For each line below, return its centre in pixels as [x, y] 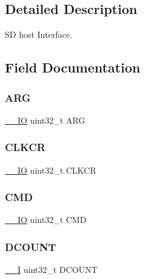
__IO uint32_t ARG [45, 120]
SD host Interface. [39, 34]
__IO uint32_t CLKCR [51, 170]
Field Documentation [73, 67]
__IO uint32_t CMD [46, 220]
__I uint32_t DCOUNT [51, 270]
